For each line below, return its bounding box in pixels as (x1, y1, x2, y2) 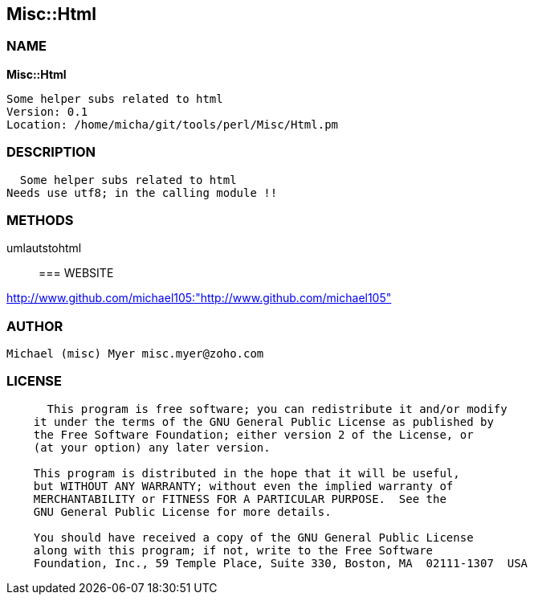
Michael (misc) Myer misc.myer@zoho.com (6, 347, 264, 361)
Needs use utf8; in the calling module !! (6, 186, 278, 199)
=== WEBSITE (39, 266, 114, 280)
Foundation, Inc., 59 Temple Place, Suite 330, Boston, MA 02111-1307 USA (33, 556, 528, 570)
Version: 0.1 (6, 104, 88, 118)
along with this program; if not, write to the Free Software (33, 543, 434, 557)
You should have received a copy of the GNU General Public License (33, 530, 474, 544)
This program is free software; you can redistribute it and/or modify (47, 402, 508, 415)
